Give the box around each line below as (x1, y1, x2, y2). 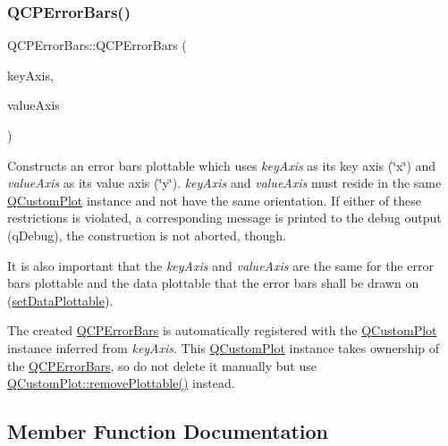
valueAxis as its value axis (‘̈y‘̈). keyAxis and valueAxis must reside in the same (7, 173, 442, 192)
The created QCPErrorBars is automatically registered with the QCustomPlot (7, 321, 437, 340)
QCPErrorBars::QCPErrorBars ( (7, 36, 187, 55)
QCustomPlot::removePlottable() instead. (7, 374, 235, 392)
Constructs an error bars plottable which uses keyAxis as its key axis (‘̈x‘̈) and (7, 156, 436, 174)
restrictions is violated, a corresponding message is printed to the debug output (7, 208, 442, 227)
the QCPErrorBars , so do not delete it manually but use (7, 356, 317, 374)
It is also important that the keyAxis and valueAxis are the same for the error (7, 256, 434, 274)
